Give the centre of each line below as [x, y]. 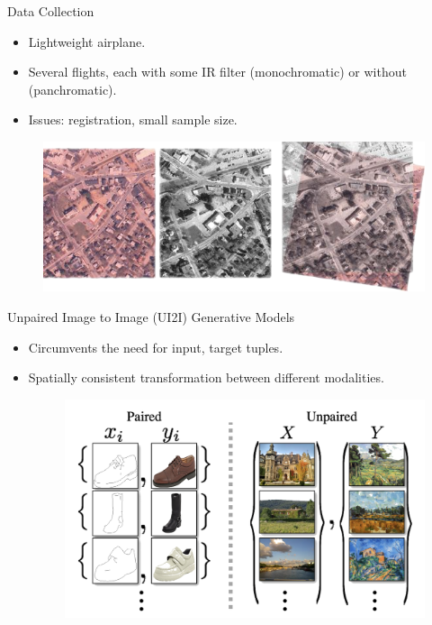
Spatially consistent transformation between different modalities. [206, 377]
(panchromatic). [72, 89]
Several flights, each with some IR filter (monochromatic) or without [217, 72]
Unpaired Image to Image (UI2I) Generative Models [151, 316]
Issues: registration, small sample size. [133, 119]
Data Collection [51, 11]
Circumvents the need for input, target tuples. [156, 347]
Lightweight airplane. [87, 41]
